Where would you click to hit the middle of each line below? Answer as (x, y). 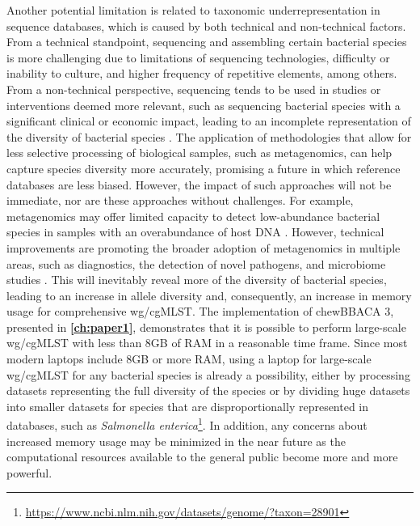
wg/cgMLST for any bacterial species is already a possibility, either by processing (208, 374)
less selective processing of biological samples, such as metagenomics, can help (199, 153)
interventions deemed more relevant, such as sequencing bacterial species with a (204, 105)
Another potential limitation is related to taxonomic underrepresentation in (193, 10)
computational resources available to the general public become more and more (202, 457)
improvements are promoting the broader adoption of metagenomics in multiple (204, 247)
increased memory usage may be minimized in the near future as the (176, 441)
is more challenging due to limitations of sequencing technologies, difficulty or (198, 57)
